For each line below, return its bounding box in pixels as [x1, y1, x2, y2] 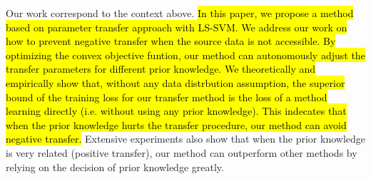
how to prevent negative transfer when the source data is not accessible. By [6, 34, 336, 48]
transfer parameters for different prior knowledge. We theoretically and [6, 61, 316, 76]
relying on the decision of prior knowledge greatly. [6, 159, 224, 174]
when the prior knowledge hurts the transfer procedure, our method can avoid [6, 117, 347, 132]
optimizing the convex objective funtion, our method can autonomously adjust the [6, 47, 365, 62]
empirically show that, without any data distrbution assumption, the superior [6, 75, 345, 90]
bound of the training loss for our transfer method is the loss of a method [6, 89, 327, 104]
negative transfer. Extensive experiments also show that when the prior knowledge [6, 131, 365, 146]
